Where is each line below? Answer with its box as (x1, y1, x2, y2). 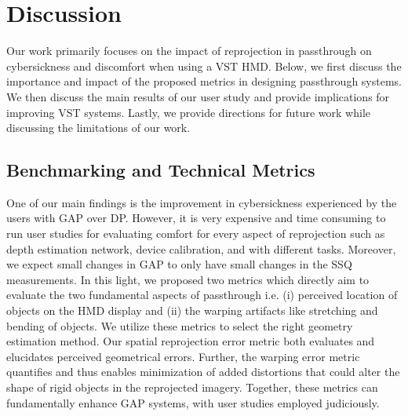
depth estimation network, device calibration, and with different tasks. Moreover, (6, 240, 396, 257)
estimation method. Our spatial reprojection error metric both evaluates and (6, 333, 375, 349)
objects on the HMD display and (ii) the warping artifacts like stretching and (6, 302, 378, 319)
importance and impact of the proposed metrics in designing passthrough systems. (6, 73, 402, 89)
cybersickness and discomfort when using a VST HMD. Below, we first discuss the (6, 57, 402, 74)
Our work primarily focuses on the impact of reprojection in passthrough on (6, 42, 372, 59)
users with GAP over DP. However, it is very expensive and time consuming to (6, 210, 386, 226)
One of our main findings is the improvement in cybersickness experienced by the (6, 194, 397, 210)
